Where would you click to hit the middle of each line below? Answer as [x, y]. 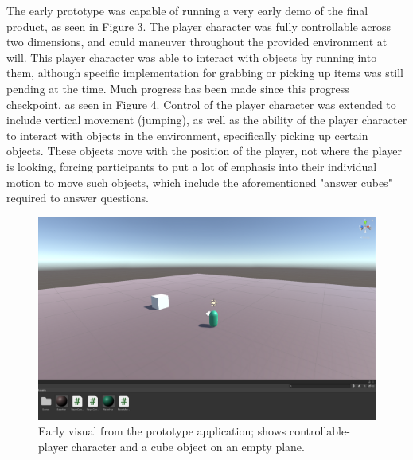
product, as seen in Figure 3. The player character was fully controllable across [199, 26]
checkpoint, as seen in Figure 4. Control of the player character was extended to [201, 104]
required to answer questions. [78, 198]
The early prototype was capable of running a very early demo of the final [187, 10]
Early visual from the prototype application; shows [162, 431]
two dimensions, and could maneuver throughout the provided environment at [197, 42]
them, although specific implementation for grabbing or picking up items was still [205, 73]
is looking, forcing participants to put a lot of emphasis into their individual [192, 166]
